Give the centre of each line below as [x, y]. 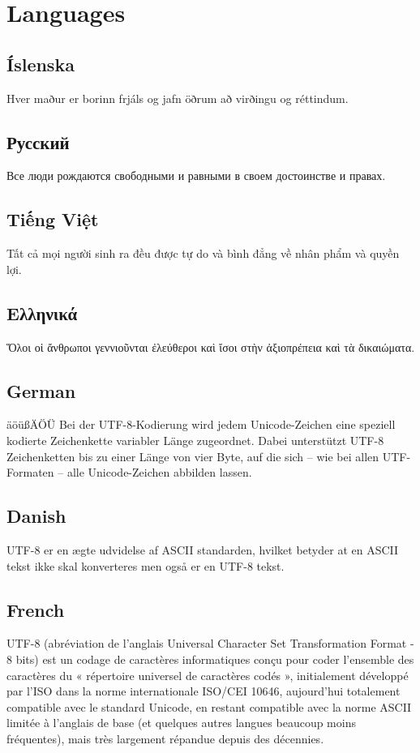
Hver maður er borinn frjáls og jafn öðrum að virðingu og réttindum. [178, 98]
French [36, 609]
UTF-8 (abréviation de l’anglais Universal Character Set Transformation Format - [210, 643]
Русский [38, 141]
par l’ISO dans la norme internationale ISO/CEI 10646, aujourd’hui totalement [204, 691]
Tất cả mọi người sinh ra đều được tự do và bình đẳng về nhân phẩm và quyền [203, 253]
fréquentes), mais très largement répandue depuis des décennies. [165, 738]
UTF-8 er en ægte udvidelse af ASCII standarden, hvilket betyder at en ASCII [203, 549]
